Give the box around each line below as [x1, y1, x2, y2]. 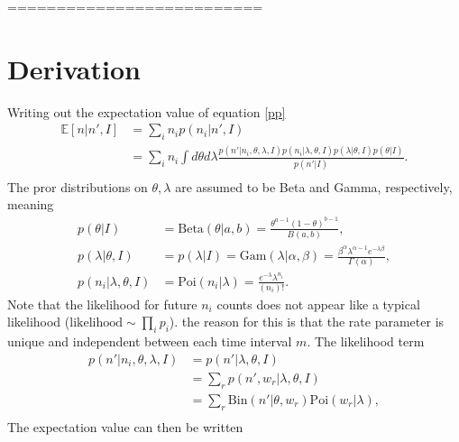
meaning [7, 195, 54, 214]
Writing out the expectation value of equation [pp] [7, 102, 286, 121]
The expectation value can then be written [7, 417, 243, 436]
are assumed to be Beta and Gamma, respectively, [175, 177, 453, 196]
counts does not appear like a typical [216, 294, 420, 313]
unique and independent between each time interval [7, 332, 292, 351]
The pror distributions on [7, 177, 148, 196]
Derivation [7, 50, 141, 87]
